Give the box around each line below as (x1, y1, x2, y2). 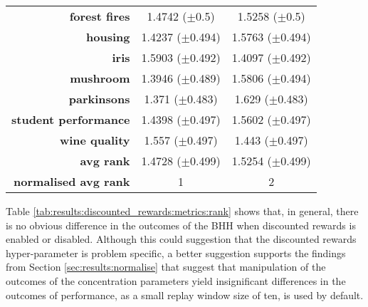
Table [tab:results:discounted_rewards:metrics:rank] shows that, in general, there (6, 204, 359, 218)
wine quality (59, 132, 130, 148)
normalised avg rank (14, 173, 130, 189)
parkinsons (68, 90, 130, 107)
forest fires (69, 8, 130, 24)
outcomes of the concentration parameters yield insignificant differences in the (6, 273, 346, 288)
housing (86, 28, 130, 45)
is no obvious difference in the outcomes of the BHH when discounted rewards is (6, 217, 356, 232)
